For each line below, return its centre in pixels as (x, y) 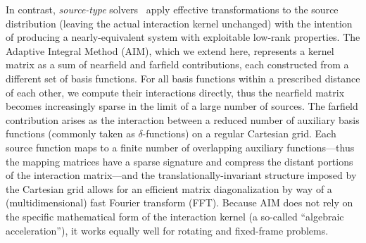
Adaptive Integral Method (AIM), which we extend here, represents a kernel (170, 50)
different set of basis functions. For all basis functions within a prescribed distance (183, 78)
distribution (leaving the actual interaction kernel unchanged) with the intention (179, 23)
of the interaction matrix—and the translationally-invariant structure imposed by (181, 175)
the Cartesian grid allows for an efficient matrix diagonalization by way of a (169, 188)
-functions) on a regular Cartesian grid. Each (239, 133)
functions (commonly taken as (70, 133)
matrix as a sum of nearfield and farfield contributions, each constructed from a (177, 64)
